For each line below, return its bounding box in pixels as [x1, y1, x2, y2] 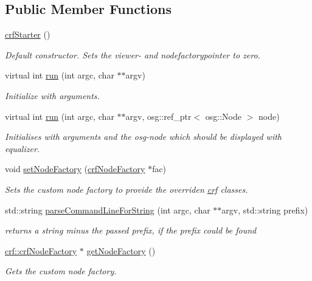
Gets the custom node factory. [5, 265, 117, 277]
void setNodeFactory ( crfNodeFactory [5, 162, 145, 175]
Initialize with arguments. [5, 89, 100, 102]
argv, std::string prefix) [221, 203, 308, 216]
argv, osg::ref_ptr [125, 109, 192, 122]
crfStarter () [5, 28, 50, 41]
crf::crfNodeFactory [5, 244, 77, 257]
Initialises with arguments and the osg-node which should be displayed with [5, 130, 282, 143]
